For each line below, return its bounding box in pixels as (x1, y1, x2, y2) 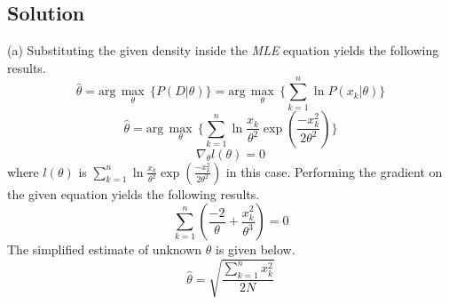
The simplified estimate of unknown (7, 240, 202, 259)
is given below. (216, 240, 295, 259)
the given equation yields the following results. (7, 184, 260, 203)
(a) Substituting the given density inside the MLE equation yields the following (7, 41, 439, 60)
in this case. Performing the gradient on (225, 162, 443, 181)
